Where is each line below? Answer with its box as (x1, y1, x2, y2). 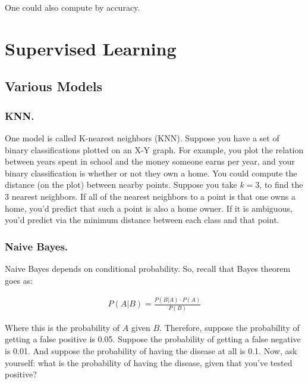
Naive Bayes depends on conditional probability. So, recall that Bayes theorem (5, 262, 291, 274)
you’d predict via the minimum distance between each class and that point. (5, 213, 279, 226)
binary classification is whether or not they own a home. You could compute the (5, 166, 297, 179)
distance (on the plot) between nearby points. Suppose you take (5, 178, 237, 191)
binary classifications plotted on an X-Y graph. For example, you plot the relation (5, 143, 304, 156)
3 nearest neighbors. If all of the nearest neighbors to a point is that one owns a (5, 190, 296, 202)
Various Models (5, 77, 103, 95)
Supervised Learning (5, 36, 177, 60)
